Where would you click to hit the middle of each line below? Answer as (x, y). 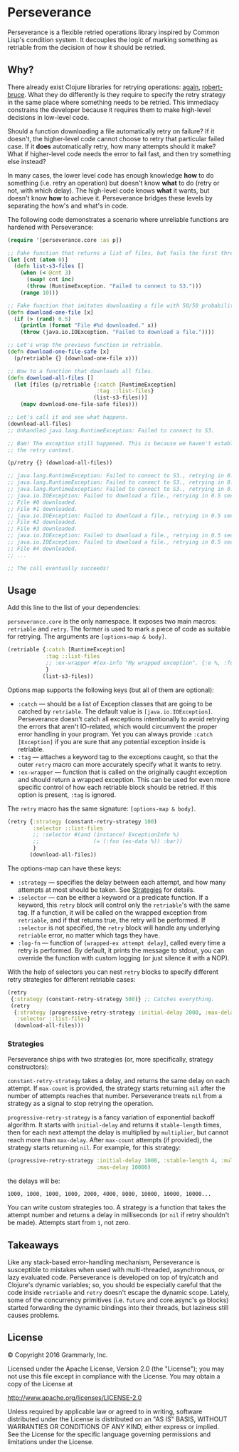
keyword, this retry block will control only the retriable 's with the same (124, 905)
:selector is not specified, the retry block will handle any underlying (119, 928)
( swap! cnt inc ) (50, 280)
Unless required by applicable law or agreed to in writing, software (105, 1411)
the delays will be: (34, 1181)
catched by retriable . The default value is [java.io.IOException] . (115, 711)
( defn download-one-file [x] (51, 312)
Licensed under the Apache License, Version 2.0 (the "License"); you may (116, 1369)
